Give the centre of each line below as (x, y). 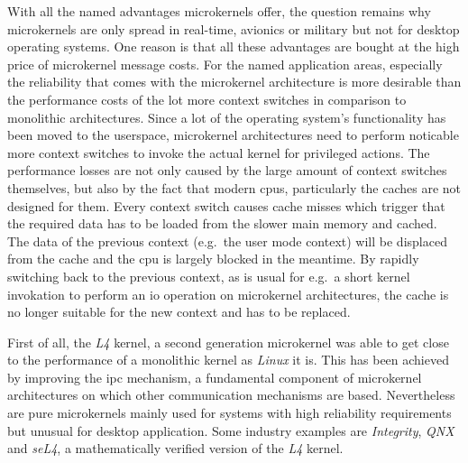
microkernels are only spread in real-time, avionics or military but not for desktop (234, 28)
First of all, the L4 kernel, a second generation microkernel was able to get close (228, 342)
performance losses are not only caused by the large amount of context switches (227, 170)
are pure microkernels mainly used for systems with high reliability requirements (229, 413)
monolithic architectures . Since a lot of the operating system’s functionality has (227, 117)
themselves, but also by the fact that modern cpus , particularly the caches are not (234, 187)
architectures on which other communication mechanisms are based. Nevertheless (231, 395)
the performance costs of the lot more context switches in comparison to (207, 99)
